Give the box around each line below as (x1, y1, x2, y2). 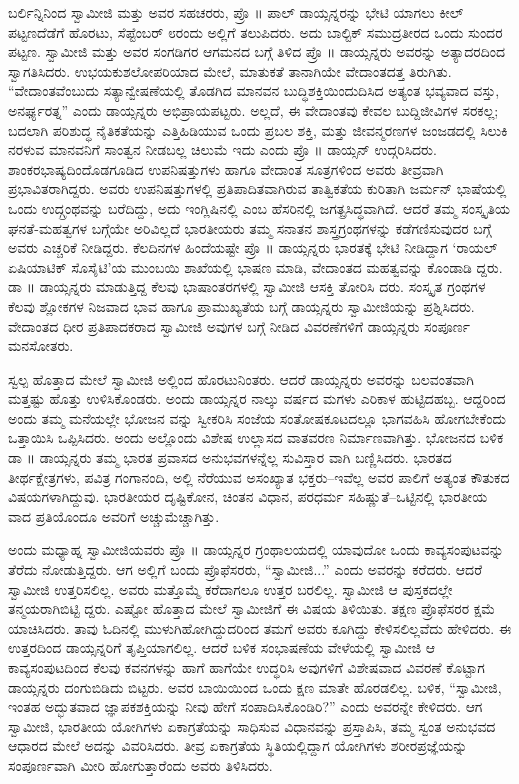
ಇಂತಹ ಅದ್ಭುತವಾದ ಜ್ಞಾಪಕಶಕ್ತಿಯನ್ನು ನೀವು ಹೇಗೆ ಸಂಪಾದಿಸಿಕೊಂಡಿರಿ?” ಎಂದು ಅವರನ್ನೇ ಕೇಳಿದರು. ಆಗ (8, 696, 483, 717)
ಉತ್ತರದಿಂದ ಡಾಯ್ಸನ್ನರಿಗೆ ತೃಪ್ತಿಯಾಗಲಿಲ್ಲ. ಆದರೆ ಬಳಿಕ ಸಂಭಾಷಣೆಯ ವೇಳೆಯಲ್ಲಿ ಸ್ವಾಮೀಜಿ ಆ (8, 637, 436, 658)
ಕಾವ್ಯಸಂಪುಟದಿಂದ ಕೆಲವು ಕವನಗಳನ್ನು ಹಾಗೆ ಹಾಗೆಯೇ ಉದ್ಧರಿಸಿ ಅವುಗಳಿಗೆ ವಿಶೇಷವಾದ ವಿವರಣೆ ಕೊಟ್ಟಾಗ (8, 657, 485, 677)
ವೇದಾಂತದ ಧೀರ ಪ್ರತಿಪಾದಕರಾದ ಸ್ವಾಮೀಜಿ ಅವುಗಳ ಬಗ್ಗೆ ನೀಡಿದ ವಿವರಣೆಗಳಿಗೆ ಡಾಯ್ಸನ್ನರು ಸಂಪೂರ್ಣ (8, 315, 470, 336)
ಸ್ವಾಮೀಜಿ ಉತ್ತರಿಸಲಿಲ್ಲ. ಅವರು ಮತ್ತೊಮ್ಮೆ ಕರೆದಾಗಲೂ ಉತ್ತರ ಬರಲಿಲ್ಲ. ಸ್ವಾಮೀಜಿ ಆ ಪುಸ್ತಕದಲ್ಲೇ (8, 578, 453, 599)
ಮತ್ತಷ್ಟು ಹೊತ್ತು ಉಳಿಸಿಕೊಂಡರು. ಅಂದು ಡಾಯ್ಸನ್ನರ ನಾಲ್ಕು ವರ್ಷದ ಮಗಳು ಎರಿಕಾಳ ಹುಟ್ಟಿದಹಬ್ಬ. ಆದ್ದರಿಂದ (8, 388, 506, 409)
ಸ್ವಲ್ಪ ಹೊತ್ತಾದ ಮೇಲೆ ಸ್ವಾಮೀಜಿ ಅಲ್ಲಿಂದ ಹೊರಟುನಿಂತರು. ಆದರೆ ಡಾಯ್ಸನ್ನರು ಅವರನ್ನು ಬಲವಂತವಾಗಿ (8, 368, 474, 389)
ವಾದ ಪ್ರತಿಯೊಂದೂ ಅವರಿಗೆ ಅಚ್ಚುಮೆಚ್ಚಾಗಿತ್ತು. (8, 505, 220, 526)
